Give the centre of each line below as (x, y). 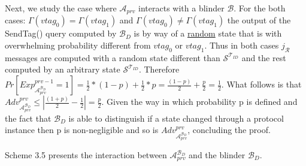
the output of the (259, 20)
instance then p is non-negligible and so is (82, 130)
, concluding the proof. (229, 130)
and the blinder (217, 155)
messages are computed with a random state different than (113, 57)
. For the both (260, 8)
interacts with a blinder (181, 8)
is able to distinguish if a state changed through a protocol (176, 118)
